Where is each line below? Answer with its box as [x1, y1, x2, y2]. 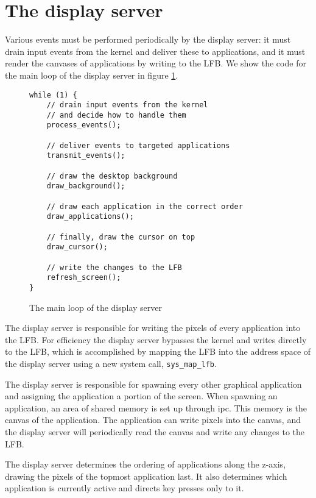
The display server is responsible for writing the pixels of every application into [5, 321, 301, 334]
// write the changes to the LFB [46, 263, 182, 272]
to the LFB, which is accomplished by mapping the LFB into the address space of [5, 345, 311, 358]
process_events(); [46, 121, 121, 130]
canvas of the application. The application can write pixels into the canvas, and [5, 413, 301, 426]
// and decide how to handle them [46, 110, 186, 119]
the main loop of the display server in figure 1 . [5, 68, 178, 81]
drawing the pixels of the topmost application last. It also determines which [5, 469, 287, 482]
